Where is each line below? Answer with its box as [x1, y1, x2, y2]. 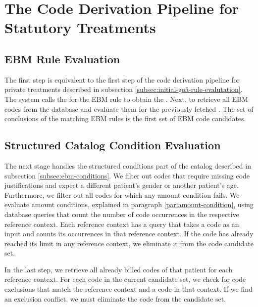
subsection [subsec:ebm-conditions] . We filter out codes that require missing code [4, 170, 250, 180]
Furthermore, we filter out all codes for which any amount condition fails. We [4, 189, 240, 200]
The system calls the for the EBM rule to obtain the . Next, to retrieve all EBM [4, 93, 248, 104]
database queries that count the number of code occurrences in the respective [4, 209, 239, 219]
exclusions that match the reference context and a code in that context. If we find [4, 284, 253, 294]
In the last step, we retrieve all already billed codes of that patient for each [4, 264, 233, 274]
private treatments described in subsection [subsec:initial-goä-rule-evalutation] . [4, 84, 243, 94]
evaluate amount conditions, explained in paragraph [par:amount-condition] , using [4, 199, 254, 210]
